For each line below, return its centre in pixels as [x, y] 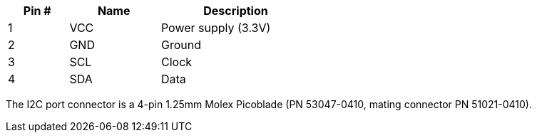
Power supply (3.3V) [216, 28]
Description [236, 11]
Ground [181, 45]
